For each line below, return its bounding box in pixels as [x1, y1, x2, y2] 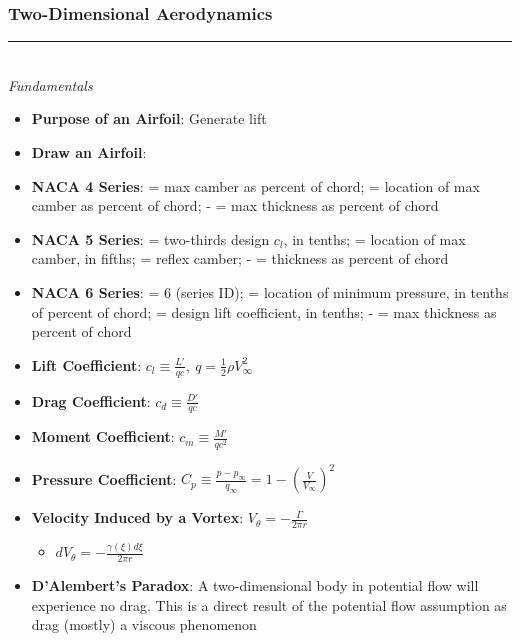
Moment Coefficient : [31, 426, 175, 447]
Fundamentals [8, 74, 93, 95]
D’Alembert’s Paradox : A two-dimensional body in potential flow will [31, 575, 479, 596]
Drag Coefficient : [31, 390, 151, 411]
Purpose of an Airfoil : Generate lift [31, 108, 267, 129]
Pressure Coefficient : [31, 468, 177, 489]
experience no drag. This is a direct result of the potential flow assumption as [31, 594, 507, 615]
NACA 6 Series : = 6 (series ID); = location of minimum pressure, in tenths [31, 281, 509, 302]
